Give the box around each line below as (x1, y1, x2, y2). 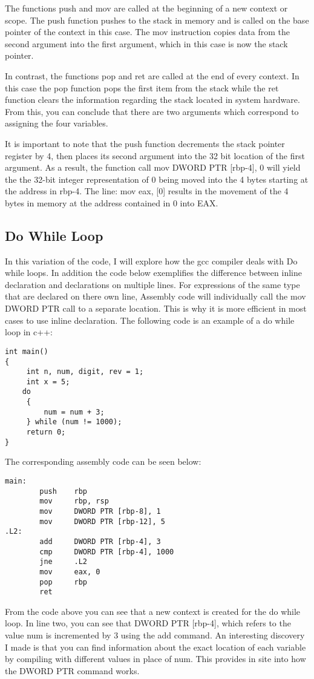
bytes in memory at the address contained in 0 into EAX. (5, 196, 218, 209)
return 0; (26, 428, 66, 437)
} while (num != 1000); (26, 418, 122, 427)
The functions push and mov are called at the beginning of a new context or (5, 2, 288, 14)
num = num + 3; (44, 407, 105, 416)
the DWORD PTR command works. (5, 664, 140, 677)
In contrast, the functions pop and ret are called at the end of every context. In (5, 69, 299, 82)
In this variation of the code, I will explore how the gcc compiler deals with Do (5, 254, 298, 267)
